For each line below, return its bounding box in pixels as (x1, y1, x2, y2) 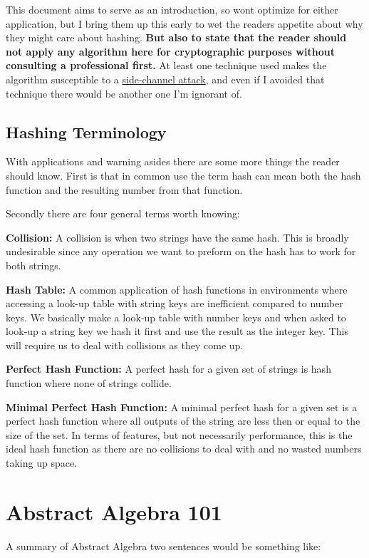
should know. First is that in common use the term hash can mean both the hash (6, 167, 361, 182)
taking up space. (6, 455, 78, 470)
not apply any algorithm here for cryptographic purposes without (6, 43, 335, 58)
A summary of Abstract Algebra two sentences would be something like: (6, 538, 321, 553)
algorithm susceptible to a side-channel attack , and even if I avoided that (6, 71, 325, 86)
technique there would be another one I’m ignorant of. (6, 86, 242, 100)
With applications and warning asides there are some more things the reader (6, 154, 340, 169)
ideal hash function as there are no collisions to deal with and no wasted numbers (6, 441, 362, 456)
